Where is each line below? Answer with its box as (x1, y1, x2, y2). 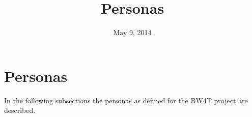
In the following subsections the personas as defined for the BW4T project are (4, 95, 248, 105)
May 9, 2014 (113, 27, 152, 38)
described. (4, 105, 36, 115)
